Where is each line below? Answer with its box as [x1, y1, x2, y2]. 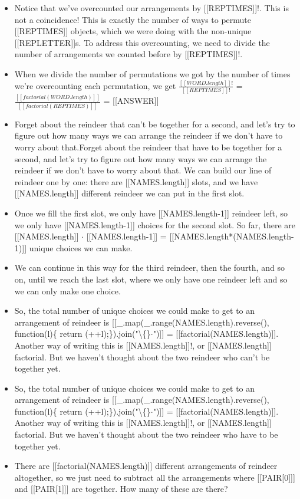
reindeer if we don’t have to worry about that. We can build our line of [14, 164, 272, 176]
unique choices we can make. [29, 241, 133, 254]
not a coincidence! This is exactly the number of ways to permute [14, 13, 252, 25]
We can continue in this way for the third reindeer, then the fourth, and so [14, 261, 285, 274]
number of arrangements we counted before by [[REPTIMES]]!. [14, 48, 243, 60]
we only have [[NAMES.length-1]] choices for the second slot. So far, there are [14, 218, 295, 231]
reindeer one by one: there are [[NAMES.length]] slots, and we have [14, 175, 258, 188]
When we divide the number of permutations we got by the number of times [14, 67, 291, 80]
